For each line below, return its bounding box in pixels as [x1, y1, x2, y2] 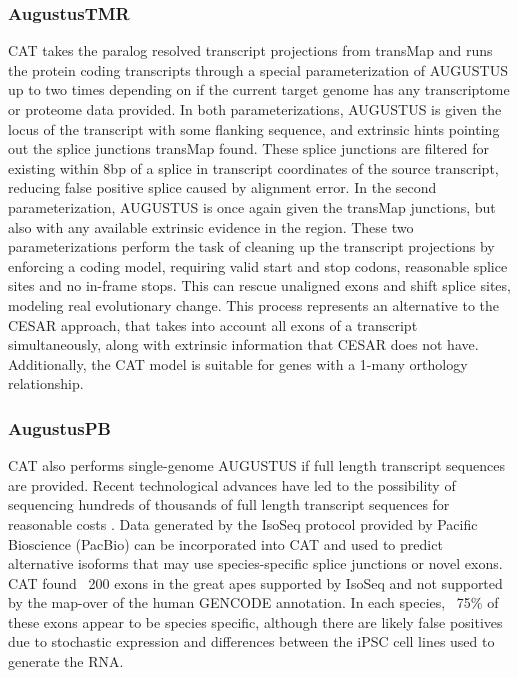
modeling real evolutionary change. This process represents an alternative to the [8, 294, 499, 315]
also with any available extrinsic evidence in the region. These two [8, 216, 414, 237]
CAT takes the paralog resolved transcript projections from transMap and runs [8, 40, 493, 61]
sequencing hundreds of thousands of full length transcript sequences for [8, 494, 450, 515]
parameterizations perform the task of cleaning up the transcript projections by [8, 236, 495, 257]
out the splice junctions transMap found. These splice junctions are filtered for [8, 138, 489, 159]
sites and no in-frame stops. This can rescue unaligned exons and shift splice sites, [8, 275, 511, 296]
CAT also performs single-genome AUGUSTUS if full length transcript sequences [8, 455, 505, 476]
